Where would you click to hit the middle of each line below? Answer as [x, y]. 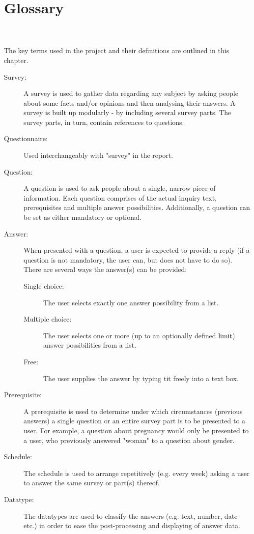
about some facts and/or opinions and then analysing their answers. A [130, 103]
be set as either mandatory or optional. [83, 217]
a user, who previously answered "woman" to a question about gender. [129, 440]
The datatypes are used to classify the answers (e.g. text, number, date [131, 516]
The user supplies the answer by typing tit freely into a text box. [141, 378]
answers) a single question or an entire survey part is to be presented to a [135, 421]
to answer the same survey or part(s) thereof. [92, 483]
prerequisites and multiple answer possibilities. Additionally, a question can [137, 207]
